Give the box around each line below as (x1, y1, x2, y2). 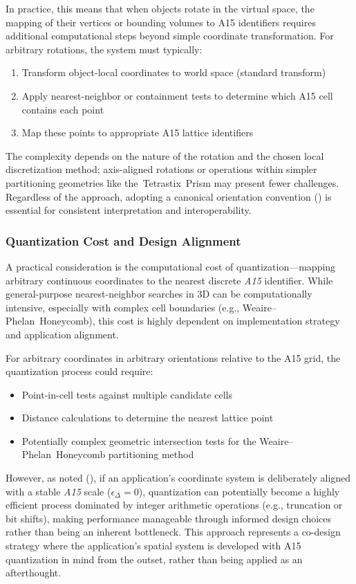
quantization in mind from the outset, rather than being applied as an (6, 551, 303, 566)
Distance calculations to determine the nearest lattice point (21, 410, 274, 425)
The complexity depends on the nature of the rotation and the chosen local (6, 148, 324, 163)
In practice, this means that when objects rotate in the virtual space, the (6, 1, 315, 15)
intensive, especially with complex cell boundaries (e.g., (6, 300, 240, 314)
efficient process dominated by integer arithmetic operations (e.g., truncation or (6, 498, 343, 512)
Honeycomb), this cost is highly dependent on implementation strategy (39, 313, 340, 328)
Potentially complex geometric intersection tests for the (21, 433, 256, 448)
